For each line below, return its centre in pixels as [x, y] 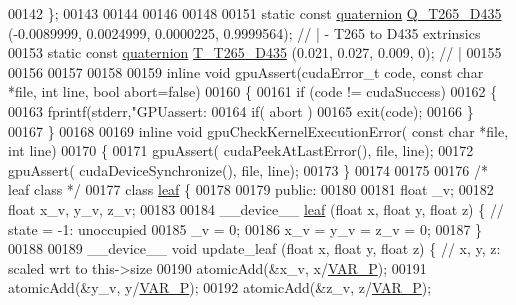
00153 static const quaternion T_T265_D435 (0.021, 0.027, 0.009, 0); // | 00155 [255, 52]
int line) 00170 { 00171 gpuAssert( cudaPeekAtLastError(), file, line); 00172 [241, 150]
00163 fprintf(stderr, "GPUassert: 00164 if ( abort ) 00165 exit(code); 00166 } [241, 110]
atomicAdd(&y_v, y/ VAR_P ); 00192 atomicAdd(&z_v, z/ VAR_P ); [220, 287]
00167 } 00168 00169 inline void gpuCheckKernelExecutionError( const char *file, [258, 130]
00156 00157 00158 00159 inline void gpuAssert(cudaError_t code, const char [246, 71]
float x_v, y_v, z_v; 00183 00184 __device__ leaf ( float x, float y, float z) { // [256, 208]
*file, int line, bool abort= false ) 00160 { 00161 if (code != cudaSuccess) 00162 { [253, 91]
